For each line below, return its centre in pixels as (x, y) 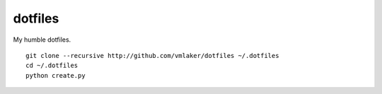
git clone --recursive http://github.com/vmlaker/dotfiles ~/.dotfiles (152, 55)
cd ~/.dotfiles (52, 66)
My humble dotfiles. (42, 40)
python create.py (56, 75)
